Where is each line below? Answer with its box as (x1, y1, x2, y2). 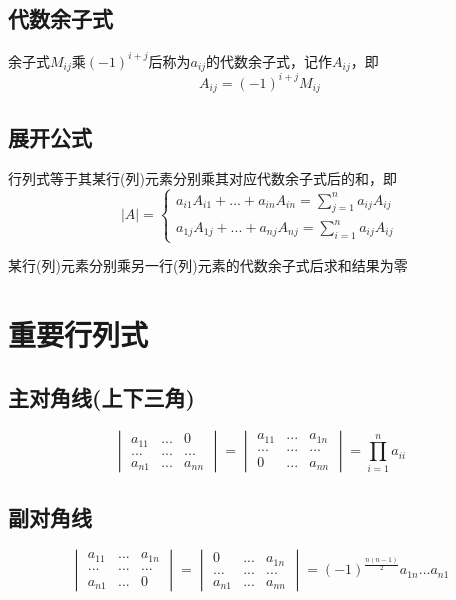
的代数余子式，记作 (206, 50, 333, 71)
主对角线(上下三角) (8, 382, 195, 413)
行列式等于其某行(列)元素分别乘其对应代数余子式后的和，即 (8, 168, 397, 189)
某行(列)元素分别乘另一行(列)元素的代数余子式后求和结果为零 (8, 255, 408, 276)
